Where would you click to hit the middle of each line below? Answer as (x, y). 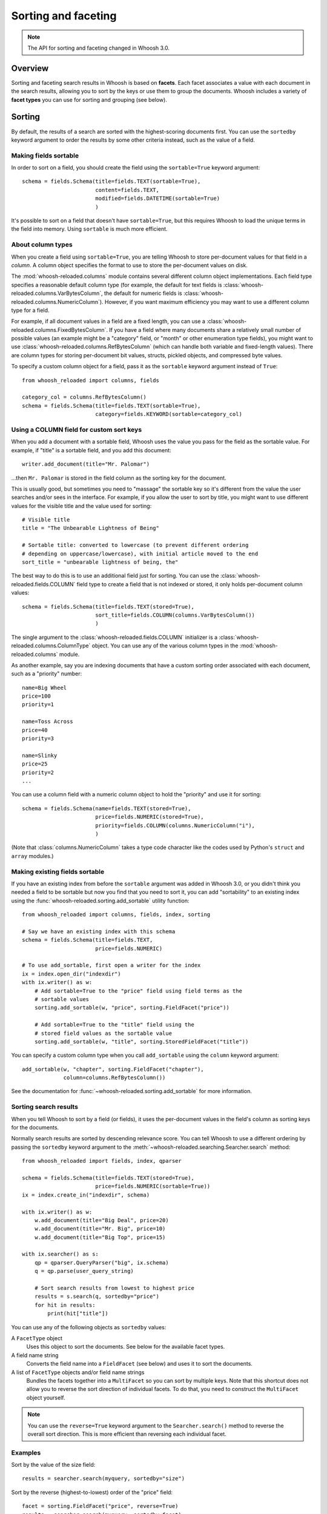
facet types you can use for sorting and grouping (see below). (89, 99)
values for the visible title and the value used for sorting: (81, 506)
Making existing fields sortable (58, 871)
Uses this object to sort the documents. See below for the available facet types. (126, 1347)
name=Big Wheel (45, 688)
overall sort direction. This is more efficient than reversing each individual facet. (127, 1434)
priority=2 (38, 772)
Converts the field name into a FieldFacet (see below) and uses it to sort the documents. (139, 1364)
